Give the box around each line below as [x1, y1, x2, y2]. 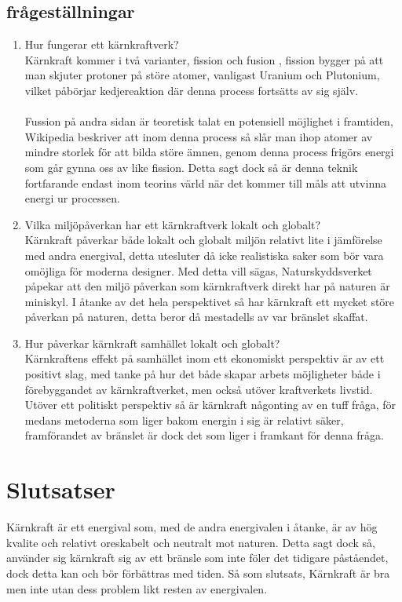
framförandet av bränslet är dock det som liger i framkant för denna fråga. [24, 427, 384, 443]
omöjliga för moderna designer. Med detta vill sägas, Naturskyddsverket [24, 262, 372, 279]
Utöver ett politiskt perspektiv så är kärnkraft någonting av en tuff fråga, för [24, 396, 397, 413]
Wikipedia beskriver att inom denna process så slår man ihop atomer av [24, 128, 373, 144]
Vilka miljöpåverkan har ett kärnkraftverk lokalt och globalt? [24, 216, 321, 232]
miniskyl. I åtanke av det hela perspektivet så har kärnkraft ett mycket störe [24, 293, 395, 309]
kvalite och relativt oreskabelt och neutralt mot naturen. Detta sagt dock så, [6, 534, 375, 550]
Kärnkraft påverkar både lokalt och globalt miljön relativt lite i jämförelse [24, 232, 382, 248]
